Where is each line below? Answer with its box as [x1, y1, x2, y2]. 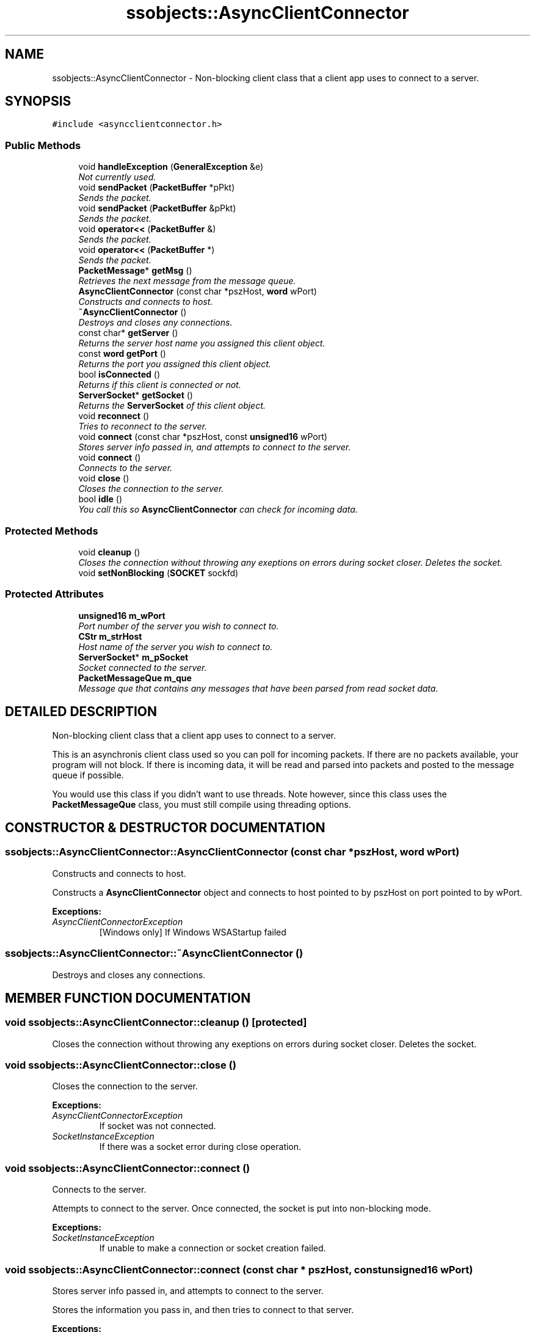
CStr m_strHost [78, 631, 142, 642]
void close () [78, 473, 129, 484]
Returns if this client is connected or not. [78, 379, 241, 390]
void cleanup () [78, 546, 140, 557]
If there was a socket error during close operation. [99, 1141, 302, 1152]
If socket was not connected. [99, 1121, 216, 1132]
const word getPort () [78, 348, 166, 359]
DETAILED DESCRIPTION [5, 704, 158, 720]
